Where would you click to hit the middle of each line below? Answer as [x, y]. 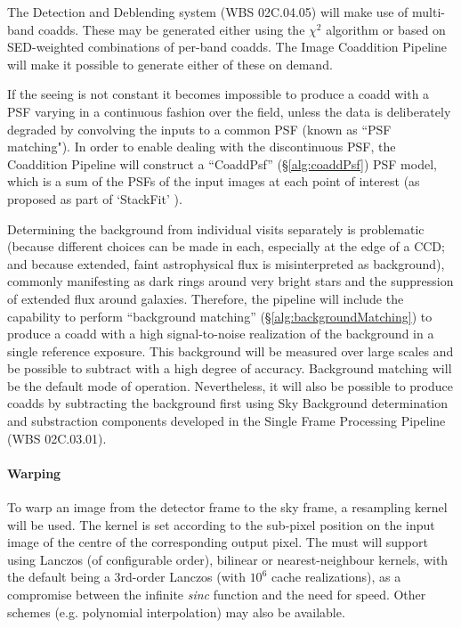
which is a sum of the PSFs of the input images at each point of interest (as [214, 181]
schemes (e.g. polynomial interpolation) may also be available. [176, 612]
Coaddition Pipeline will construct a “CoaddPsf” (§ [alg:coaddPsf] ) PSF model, [222, 163]
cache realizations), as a [336, 577]
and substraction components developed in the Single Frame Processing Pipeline [226, 421]
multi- [428, 12]
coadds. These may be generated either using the [172, 29]
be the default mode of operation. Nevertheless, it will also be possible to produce [230, 385]
